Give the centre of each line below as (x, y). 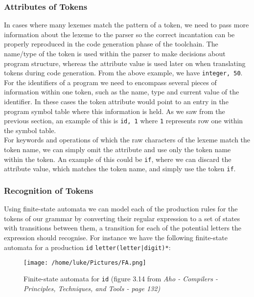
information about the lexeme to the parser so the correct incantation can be (119, 34)
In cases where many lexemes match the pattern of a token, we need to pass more (127, 25)
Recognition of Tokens (49, 190)
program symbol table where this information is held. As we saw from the (115, 111)
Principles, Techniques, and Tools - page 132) (92, 288)
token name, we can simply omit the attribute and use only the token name (117, 149)
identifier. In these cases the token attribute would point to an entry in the (116, 102)
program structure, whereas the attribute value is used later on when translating (125, 63)
